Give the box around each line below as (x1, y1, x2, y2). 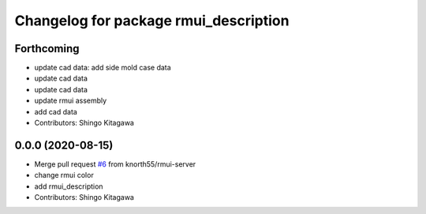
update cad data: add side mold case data (34, 63, 171, 73)
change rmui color (34, 171, 94, 180)
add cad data (34, 107, 78, 116)
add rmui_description (34, 182, 103, 191)
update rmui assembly (34, 96, 107, 106)
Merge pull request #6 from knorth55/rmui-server (34, 159, 196, 169)
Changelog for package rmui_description (14, 12, 290, 29)
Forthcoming (14, 42, 80, 55)
